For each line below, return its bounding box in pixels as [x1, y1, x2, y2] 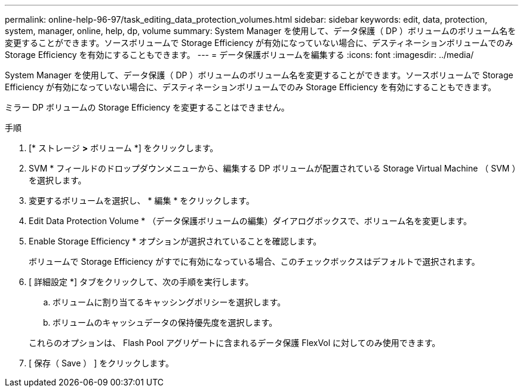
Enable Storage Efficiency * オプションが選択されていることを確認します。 [29, 236, 322, 246]
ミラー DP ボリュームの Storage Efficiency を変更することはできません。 [5, 102, 290, 112]
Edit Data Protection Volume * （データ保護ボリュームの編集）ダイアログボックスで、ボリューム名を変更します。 [29, 216, 472, 226]
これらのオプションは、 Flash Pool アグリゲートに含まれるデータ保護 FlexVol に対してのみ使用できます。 [29, 338, 441, 348]
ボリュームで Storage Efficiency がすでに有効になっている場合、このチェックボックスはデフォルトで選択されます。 [29, 256, 480, 267]
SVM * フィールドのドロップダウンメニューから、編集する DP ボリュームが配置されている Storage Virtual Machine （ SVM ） [29, 163, 516, 173]
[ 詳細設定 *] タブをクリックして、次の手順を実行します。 [29, 277, 254, 287]
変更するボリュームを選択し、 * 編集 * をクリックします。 [29, 195, 254, 206]
